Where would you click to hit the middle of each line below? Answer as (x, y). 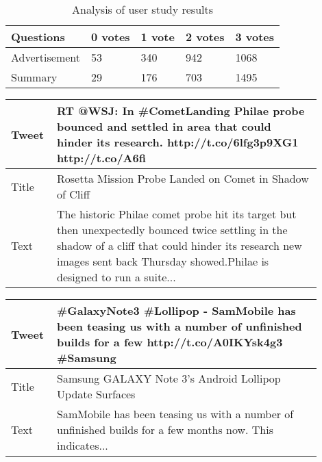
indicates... (83, 445)
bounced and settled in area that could (164, 126)
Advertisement (46, 57)
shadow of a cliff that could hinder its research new (179, 245)
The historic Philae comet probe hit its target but (177, 214)
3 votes (255, 37)
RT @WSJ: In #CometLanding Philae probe (181, 111)
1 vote (158, 37)
